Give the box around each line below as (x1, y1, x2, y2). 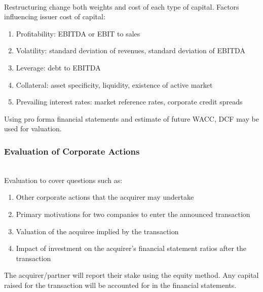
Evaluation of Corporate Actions (4, 144, 140, 157)
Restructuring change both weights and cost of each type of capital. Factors (4, 1, 239, 12)
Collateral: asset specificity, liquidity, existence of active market (16, 79, 213, 90)
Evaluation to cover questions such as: (4, 174, 123, 185)
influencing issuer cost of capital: (4, 11, 105, 22)
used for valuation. (4, 123, 62, 134)
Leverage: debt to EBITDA (16, 62, 101, 72)
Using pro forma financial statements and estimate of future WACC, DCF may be (4, 113, 259, 124)
